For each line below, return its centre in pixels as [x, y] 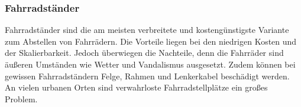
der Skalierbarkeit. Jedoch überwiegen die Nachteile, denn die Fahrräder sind [144, 53]
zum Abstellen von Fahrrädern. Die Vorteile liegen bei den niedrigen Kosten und [151, 41]
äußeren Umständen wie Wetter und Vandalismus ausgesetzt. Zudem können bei [150, 64]
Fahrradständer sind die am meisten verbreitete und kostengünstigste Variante [147, 30]
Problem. [21, 98]
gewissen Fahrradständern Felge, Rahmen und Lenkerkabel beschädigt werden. [147, 76]
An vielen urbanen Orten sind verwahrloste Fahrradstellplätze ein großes [136, 87]
